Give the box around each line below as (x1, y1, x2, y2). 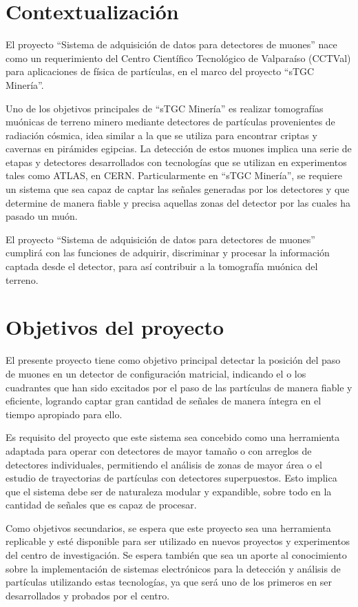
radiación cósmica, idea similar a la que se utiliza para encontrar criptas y (6, 127, 317, 142)
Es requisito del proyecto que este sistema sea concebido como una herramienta (6, 430, 340, 444)
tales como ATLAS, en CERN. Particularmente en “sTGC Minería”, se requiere (6, 168, 342, 183)
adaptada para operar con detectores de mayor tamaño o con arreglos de (6, 443, 312, 457)
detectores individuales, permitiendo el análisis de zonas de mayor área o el (6, 457, 322, 471)
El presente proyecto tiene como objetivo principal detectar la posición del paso (6, 353, 341, 367)
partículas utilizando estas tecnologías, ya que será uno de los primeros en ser (6, 575, 333, 589)
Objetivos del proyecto (6, 313, 224, 341)
